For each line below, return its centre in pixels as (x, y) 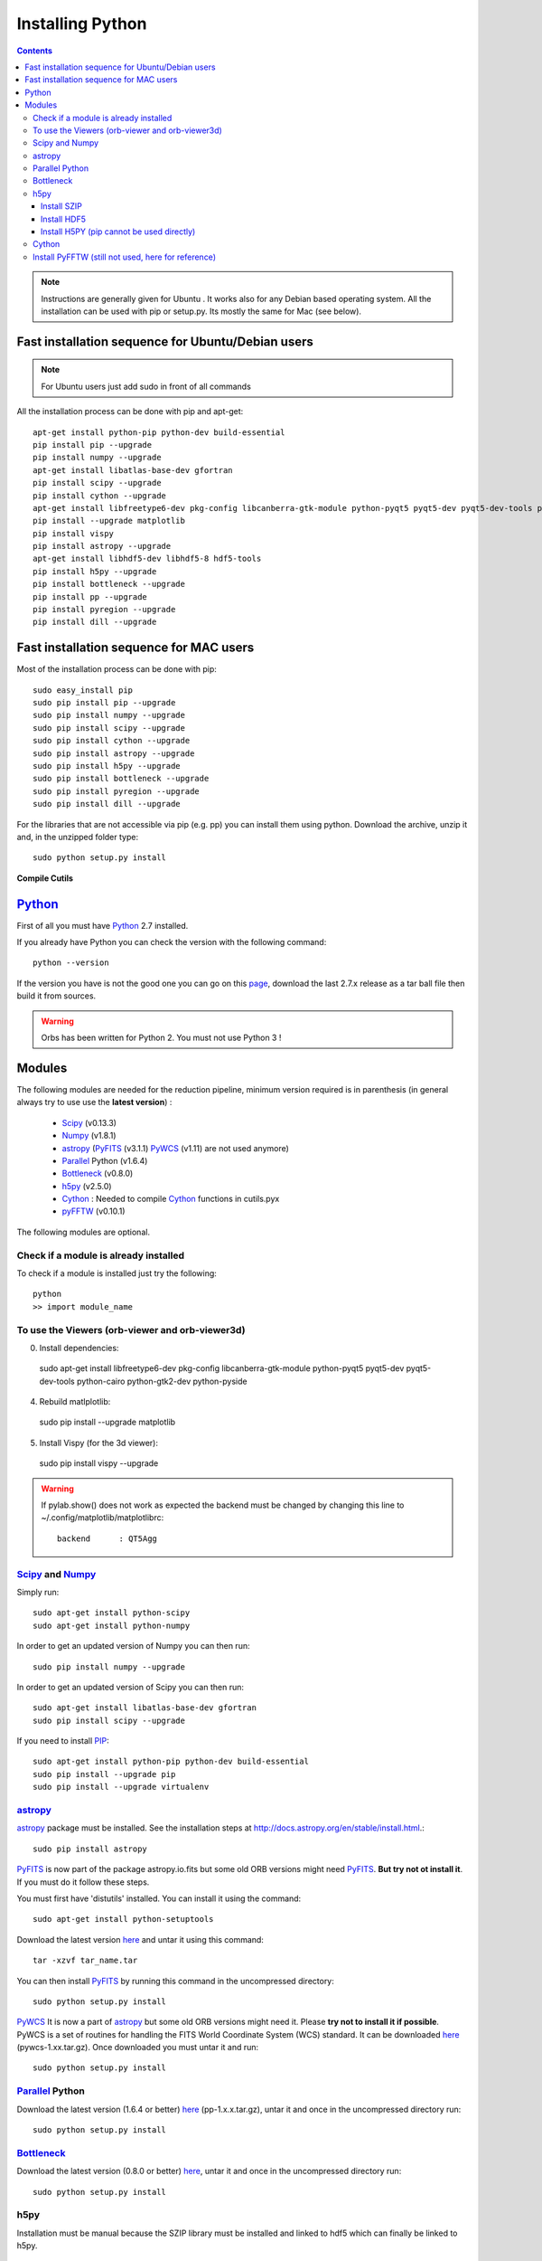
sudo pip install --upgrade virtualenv (121, 1787)
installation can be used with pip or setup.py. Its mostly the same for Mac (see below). (201, 311)
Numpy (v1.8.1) (89, 1136)
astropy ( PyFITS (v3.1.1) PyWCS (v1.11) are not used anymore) (175, 1148)
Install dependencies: (79, 1348)
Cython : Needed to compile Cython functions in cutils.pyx (171, 1199)
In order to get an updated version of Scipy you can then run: (130, 1687)
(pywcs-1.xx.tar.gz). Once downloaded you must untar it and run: (138, 2048)
